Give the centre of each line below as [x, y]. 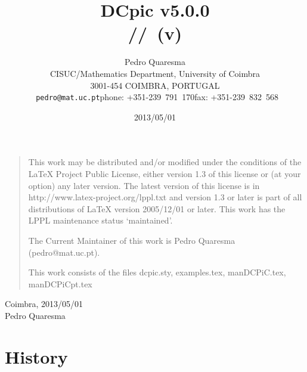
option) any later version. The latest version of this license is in [144, 185]
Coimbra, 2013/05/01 [44, 304]
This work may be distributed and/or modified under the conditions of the [165, 162]
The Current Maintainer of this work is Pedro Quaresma [132, 240]
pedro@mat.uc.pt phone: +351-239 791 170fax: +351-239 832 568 [157, 97]
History [36, 356]
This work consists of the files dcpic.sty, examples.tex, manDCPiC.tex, [157, 272]
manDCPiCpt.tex [60, 283]
